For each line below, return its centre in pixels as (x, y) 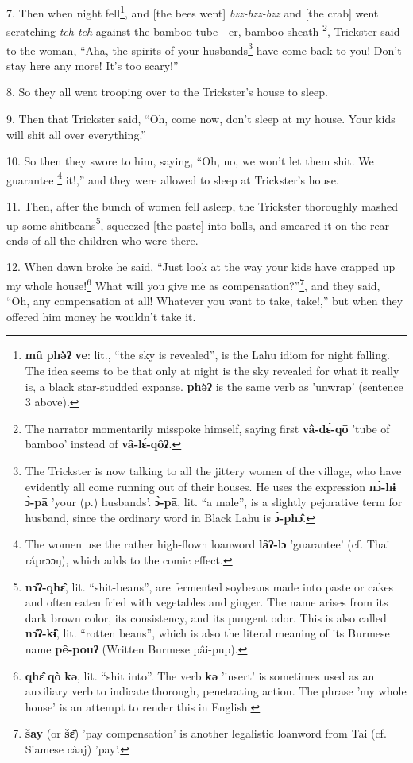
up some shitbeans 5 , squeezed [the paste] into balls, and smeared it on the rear (198, 223)
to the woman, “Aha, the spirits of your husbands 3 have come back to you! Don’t (204, 48)
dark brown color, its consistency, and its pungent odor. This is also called (206, 617)
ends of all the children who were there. (102, 240)
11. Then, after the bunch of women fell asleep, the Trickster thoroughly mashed (203, 205)
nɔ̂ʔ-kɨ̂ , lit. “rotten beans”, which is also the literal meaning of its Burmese (207, 633)
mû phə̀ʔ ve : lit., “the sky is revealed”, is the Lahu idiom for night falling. (207, 355)
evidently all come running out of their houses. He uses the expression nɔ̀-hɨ (210, 486)
